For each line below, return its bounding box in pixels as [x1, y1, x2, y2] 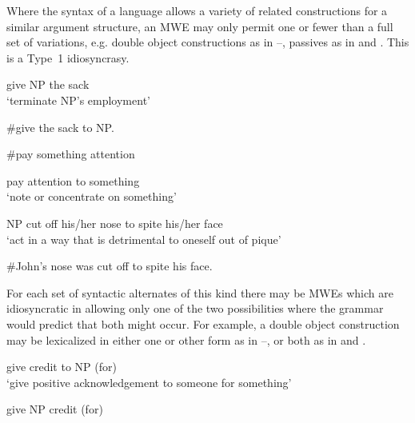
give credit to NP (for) [6, 358, 117, 375]
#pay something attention [6, 146, 135, 162]
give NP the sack [6, 76, 90, 93]
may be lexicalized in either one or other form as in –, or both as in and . [6, 331, 366, 348]
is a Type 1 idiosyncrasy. [6, 49, 130, 66]
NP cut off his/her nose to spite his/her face [6, 214, 223, 231]
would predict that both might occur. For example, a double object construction [6, 315, 400, 332]
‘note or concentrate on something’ [6, 188, 177, 205]
